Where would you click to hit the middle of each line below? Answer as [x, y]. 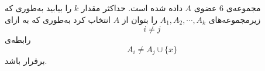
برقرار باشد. [26, 61]
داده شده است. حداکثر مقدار [132, 8]
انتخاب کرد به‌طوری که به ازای [58, 19]
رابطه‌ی [18, 40]
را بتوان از [140, 19]
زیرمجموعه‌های [235, 19]
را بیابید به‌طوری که [38, 8]
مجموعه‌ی [243, 8]
